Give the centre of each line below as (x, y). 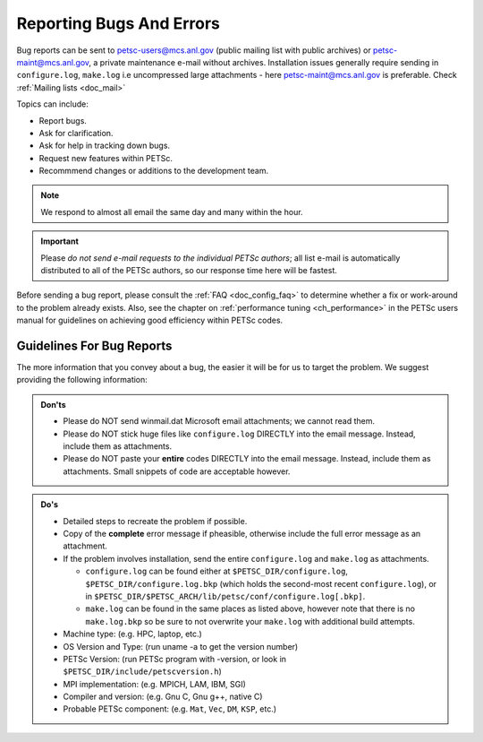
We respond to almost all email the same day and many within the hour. (172, 211)
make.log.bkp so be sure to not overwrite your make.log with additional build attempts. (250, 621)
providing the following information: (82, 380)
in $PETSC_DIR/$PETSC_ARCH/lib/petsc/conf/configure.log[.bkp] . (225, 596)
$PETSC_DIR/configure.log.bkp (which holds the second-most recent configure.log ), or (261, 583)
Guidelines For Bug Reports (94, 346)
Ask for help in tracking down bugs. (104, 146)
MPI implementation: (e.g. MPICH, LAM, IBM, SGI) (154, 684)
